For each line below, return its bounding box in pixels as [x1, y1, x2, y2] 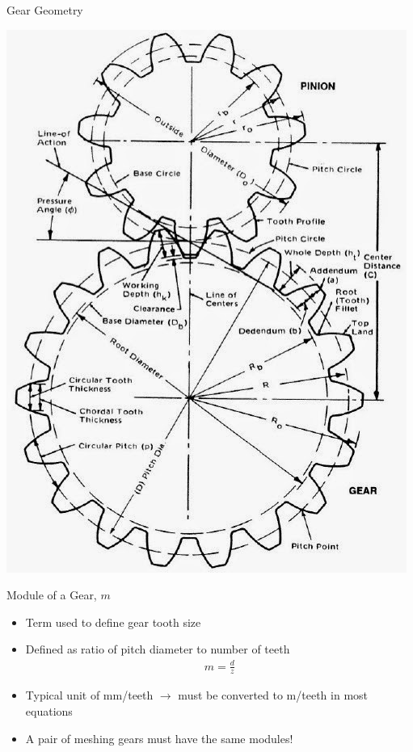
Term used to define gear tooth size [25, 613, 201, 630]
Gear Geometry [6, 2, 83, 18]
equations [25, 702, 73, 719]
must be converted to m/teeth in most [178, 687, 369, 704]
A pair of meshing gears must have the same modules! [25, 729, 293, 746]
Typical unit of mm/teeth [25, 687, 154, 704]
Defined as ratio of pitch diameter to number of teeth [25, 641, 290, 657]
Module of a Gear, [6, 586, 97, 603]
